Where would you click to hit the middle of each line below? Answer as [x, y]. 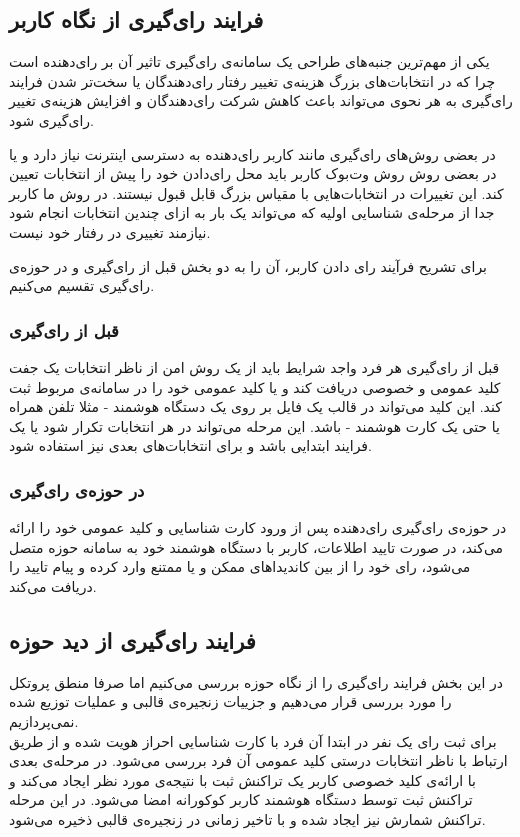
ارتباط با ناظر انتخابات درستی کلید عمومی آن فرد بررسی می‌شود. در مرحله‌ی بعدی [258, 760]
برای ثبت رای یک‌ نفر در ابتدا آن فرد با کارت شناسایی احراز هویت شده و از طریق [253, 740]
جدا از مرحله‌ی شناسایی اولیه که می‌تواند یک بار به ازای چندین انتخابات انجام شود [252, 212]
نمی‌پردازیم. [44, 720]
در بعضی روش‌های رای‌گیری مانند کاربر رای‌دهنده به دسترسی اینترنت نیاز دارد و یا [252, 153]
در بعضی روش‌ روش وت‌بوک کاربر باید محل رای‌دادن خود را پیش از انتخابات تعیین [253, 173]
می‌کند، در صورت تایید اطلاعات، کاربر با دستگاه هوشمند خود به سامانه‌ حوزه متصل [256, 546]
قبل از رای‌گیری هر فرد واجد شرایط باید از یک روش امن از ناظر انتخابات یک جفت [254, 366]
